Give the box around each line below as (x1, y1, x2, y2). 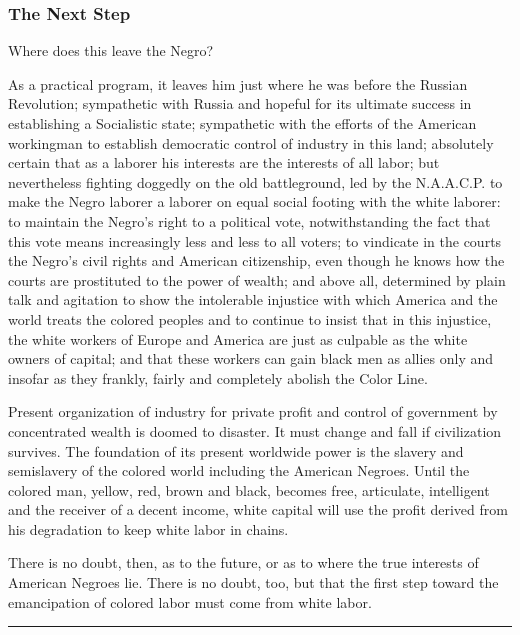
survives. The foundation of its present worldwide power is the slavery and (8, 440, 464, 461)
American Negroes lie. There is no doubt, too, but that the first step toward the (8, 572, 499, 593)
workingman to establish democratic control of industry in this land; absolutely (8, 132, 494, 153)
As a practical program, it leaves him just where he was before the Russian (8, 73, 468, 94)
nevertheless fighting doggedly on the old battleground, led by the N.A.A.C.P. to (8, 171, 503, 192)
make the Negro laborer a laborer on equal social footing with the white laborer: (8, 191, 501, 212)
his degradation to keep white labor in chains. (8, 518, 289, 539)
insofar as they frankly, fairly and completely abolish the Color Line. (8, 367, 428, 388)
